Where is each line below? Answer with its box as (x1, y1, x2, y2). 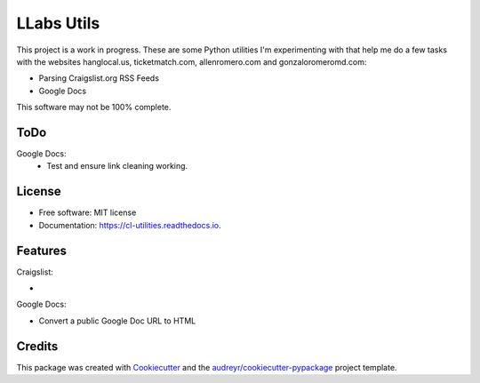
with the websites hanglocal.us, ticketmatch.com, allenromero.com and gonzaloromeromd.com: (16, 56, 367, 67)
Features (16, 243, 67, 258)
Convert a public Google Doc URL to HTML (38, 315, 196, 326)
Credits (16, 339, 59, 354)
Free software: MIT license (38, 207, 137, 218)
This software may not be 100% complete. (16, 102, 172, 113)
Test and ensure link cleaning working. (46, 161, 188, 172)
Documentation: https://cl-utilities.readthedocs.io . (38, 219, 221, 230)
